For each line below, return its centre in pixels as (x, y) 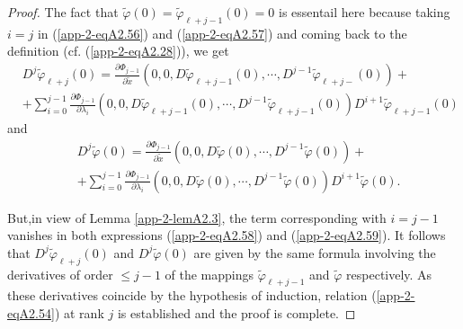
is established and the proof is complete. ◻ (236, 313)
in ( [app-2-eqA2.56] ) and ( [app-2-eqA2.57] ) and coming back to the (222, 33)
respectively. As (389, 274)
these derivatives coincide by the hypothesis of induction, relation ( (192, 295)
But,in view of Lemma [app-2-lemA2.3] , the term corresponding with (197, 217)
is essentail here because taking (364, 12)
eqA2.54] (31, 313)
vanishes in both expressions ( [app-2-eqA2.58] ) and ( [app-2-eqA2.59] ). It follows (227, 235)
